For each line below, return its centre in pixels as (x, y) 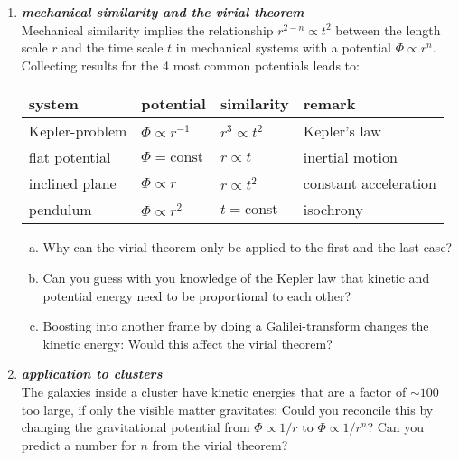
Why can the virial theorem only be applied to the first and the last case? (248, 247)
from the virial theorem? (220, 444)
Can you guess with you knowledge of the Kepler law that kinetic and (236, 277)
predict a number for (79, 444)
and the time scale (112, 47)
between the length (388, 29)
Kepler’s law (342, 131)
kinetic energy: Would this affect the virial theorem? (187, 343)
